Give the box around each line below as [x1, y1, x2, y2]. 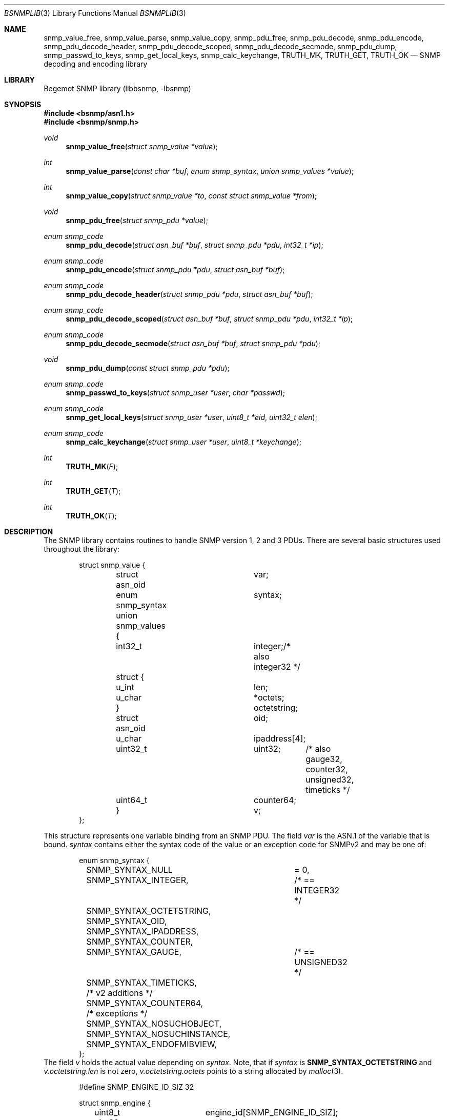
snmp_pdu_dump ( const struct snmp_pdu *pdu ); [66, 364, 230, 372]
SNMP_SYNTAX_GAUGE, [86, 947, 182, 957]
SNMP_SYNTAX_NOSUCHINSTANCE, [86, 1029, 231, 1039]
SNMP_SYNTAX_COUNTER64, [86, 998, 203, 1008]
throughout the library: [44, 545, 119, 553]
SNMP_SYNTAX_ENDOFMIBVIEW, [86, 1039, 217, 1049]
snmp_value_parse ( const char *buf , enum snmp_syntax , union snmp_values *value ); [66, 167, 354, 175]
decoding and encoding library [44, 59, 148, 68]
